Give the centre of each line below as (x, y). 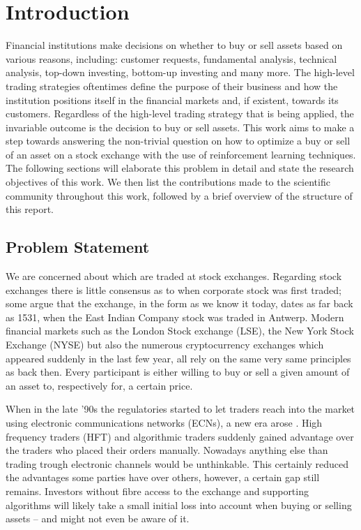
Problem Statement (78, 247)
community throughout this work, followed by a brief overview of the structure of (179, 195)
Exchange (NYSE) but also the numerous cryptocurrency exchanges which (165, 345)
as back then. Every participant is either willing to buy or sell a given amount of (178, 372)
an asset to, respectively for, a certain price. (99, 385)
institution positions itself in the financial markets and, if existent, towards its (172, 100)
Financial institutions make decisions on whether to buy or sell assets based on (174, 45)
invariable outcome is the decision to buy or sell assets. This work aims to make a (180, 127)
